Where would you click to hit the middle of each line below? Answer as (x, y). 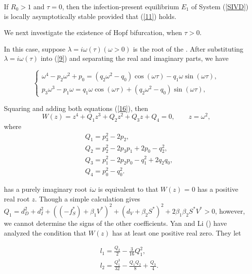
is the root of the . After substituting (188, 48)
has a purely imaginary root (45, 189)
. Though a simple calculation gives (88, 198)
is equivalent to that (128, 189)
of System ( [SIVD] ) (220, 6)
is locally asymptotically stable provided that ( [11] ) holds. (90, 16)
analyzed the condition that (45, 232)
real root (17, 198)
